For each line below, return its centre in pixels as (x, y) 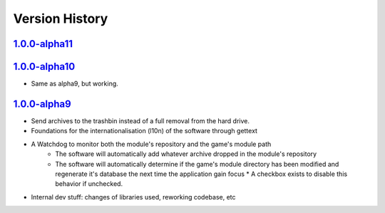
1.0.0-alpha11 (43, 44)
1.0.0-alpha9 (42, 104)
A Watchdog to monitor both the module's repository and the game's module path (151, 144)
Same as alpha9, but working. (75, 84)
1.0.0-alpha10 (44, 67)
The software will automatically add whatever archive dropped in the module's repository (186, 154)
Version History (61, 19)
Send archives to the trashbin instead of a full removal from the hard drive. (140, 120)
